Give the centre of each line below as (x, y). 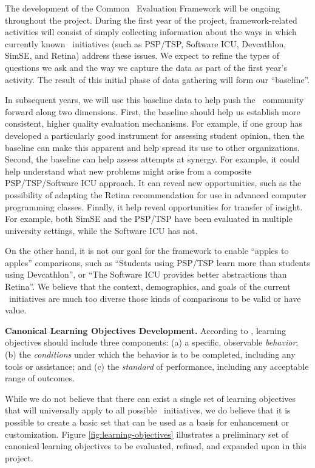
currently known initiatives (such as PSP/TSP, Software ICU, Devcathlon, (146, 43)
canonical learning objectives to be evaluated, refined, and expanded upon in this (156, 446)
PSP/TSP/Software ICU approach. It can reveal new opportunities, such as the (153, 183)
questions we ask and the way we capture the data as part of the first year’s (146, 67)
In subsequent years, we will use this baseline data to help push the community (154, 100)
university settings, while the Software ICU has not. (101, 230)
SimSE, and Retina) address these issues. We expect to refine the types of (142, 55)
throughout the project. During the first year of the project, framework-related (151, 20)
